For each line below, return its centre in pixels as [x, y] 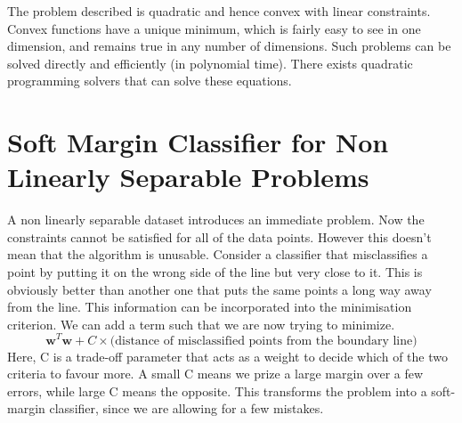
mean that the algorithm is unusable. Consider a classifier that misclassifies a [218, 254]
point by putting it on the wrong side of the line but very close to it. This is [215, 272]
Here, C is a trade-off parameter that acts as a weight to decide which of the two [227, 356]
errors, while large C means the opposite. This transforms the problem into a [217, 390]
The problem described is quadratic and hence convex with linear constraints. [219, 11]
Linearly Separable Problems [188, 177]
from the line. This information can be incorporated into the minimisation [210, 307]
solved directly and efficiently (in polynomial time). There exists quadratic [210, 63]
